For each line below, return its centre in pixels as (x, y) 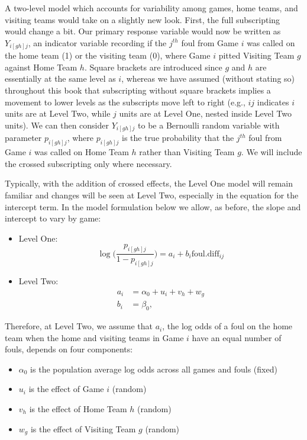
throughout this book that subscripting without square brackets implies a (138, 90)
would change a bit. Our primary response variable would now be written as (143, 31)
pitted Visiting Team (256, 55)
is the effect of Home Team (78, 409)
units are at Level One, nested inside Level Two (206, 113)
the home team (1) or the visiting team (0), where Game (108, 55)
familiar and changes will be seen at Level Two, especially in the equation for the (152, 195)
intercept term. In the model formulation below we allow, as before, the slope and (153, 206)
